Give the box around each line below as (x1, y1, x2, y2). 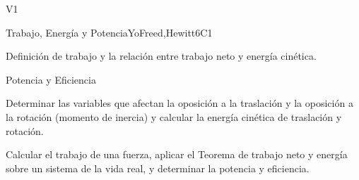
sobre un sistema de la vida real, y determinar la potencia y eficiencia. (6, 160, 310, 175)
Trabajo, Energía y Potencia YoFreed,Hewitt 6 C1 (6, 25, 213, 39)
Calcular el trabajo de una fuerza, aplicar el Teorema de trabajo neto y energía (6, 147, 348, 162)
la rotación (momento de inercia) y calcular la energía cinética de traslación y (6, 109, 342, 124)
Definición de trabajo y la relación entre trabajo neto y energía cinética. (6, 49, 317, 63)
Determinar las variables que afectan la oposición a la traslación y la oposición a (6, 96, 353, 110)
